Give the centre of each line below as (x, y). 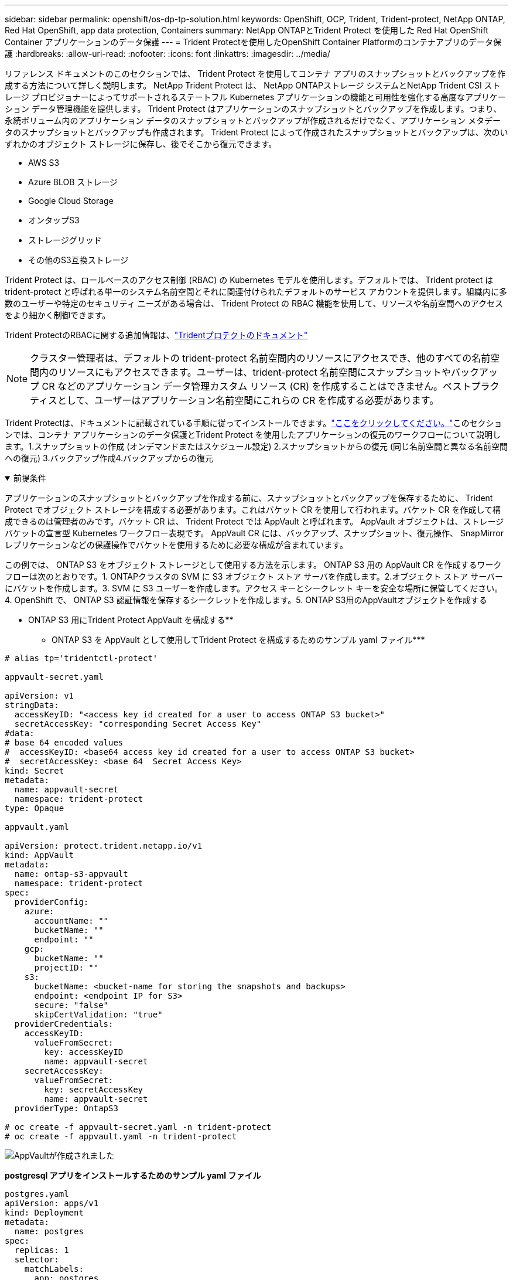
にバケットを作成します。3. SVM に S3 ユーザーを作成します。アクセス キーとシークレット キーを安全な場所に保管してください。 (254, 588)
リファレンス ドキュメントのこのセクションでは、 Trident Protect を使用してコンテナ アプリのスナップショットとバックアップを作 (255, 74)
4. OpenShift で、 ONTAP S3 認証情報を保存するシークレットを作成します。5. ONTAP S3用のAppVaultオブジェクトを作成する (246, 600)
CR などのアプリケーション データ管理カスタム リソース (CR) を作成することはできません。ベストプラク (271, 386)
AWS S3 (44, 163)
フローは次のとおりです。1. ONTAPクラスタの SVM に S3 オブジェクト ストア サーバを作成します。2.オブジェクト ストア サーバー (254, 576)
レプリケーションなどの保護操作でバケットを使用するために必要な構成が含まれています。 (176, 545)
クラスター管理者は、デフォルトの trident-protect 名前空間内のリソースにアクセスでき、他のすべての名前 (260, 358)
